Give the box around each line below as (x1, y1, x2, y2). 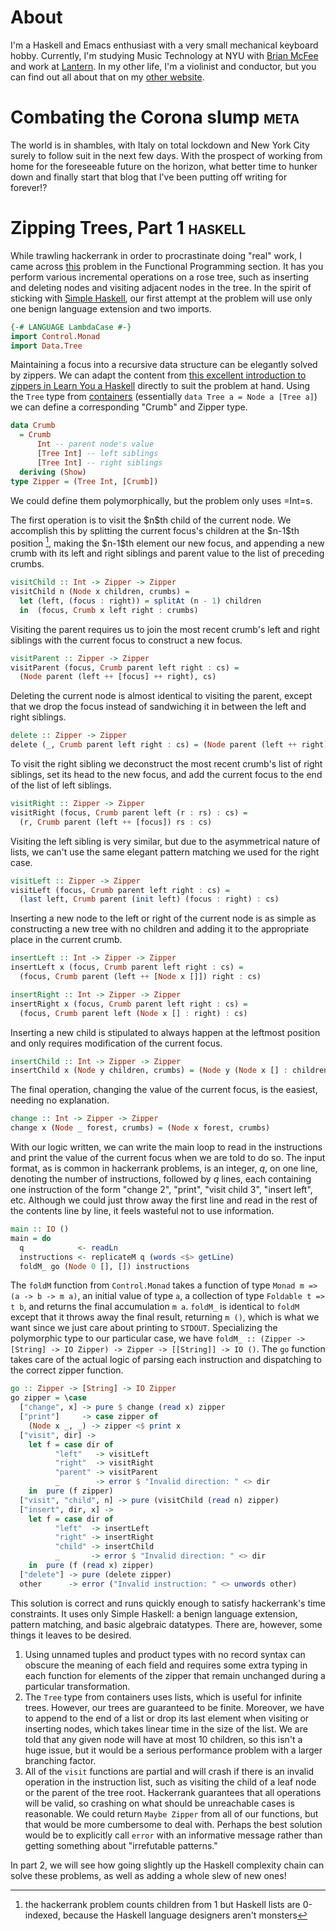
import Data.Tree (10, 341, 83, 351)
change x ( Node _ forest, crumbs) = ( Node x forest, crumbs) (10, 1123, 271, 1133)
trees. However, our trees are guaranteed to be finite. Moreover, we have (24, 1701, 325, 1713)
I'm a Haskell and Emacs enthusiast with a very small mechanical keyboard (10, 39, 319, 51)
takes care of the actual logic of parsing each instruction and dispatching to (10, 1354, 322, 1366)
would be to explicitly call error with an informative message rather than (24, 1829, 323, 1841)
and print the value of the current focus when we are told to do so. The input (10, 1152, 326, 1164)
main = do (10, 1233, 52, 1243)
